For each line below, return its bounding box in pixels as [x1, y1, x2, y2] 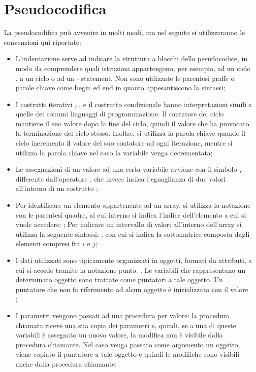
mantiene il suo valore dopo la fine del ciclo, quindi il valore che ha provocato [15, 118, 249, 128]
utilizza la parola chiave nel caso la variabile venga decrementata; [15, 147, 213, 157]
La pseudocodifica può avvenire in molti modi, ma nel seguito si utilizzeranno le [4, 27, 245, 37]
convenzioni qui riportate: [4, 37, 81, 47]
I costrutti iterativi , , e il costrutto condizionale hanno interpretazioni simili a [15, 99, 252, 109]
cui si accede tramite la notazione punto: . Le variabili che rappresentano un [15, 264, 246, 275]
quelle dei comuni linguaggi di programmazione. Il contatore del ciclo [15, 109, 224, 119]
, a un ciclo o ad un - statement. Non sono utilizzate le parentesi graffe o [15, 73, 235, 83]
